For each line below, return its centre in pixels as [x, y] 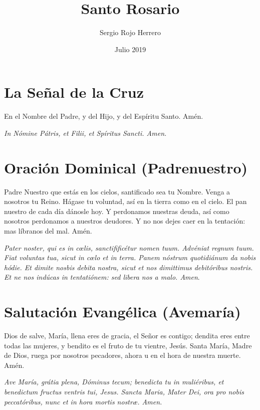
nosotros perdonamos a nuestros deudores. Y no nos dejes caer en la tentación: [125, 221]
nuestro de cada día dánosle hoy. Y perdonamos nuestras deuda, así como [117, 211]
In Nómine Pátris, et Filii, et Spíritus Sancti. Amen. [85, 133]
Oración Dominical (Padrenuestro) [126, 167]
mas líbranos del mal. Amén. [48, 230]
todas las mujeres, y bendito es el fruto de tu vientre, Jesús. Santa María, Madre [128, 345]
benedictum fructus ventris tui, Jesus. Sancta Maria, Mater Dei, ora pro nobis [124, 391]
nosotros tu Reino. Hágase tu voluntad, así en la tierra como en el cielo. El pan [125, 201]
